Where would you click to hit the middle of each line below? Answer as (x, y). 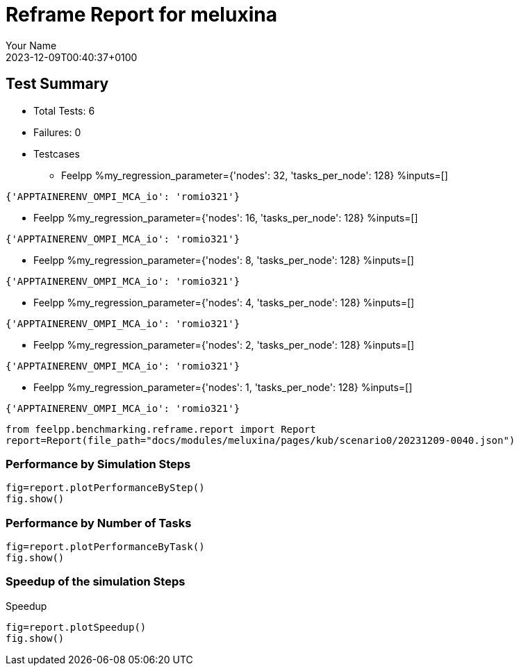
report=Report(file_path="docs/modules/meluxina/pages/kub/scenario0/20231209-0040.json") (261, 440)
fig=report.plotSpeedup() (76, 627)
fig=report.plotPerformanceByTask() (105, 547)
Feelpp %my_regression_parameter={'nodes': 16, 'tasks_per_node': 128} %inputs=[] (226, 217)
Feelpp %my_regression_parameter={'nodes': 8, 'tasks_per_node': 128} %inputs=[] (224, 260)
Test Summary (57, 84)
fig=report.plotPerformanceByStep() (105, 488)
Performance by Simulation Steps (98, 464)
